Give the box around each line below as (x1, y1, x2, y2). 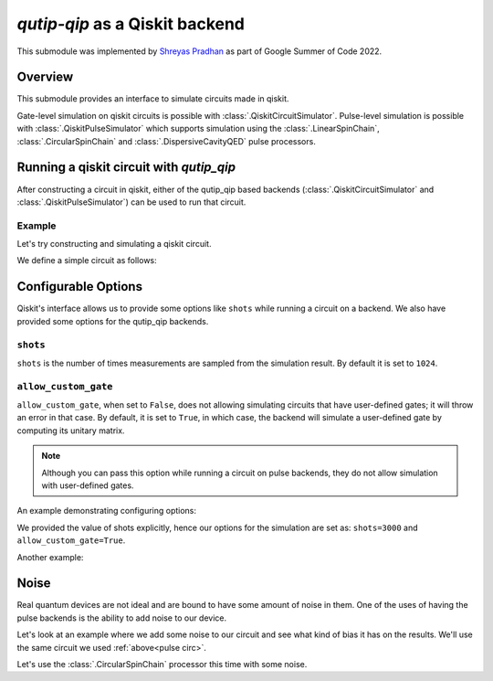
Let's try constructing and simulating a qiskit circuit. (16, 239, 212, 250)
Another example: (16, 551, 84, 562)
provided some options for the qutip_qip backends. (16, 315, 209, 326)
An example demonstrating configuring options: (16, 505, 196, 516)
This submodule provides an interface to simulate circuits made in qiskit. (16, 93, 289, 104)
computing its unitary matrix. (16, 425, 125, 436)
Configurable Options (16, 279, 143, 294)
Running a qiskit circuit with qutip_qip (16, 160, 236, 176)
